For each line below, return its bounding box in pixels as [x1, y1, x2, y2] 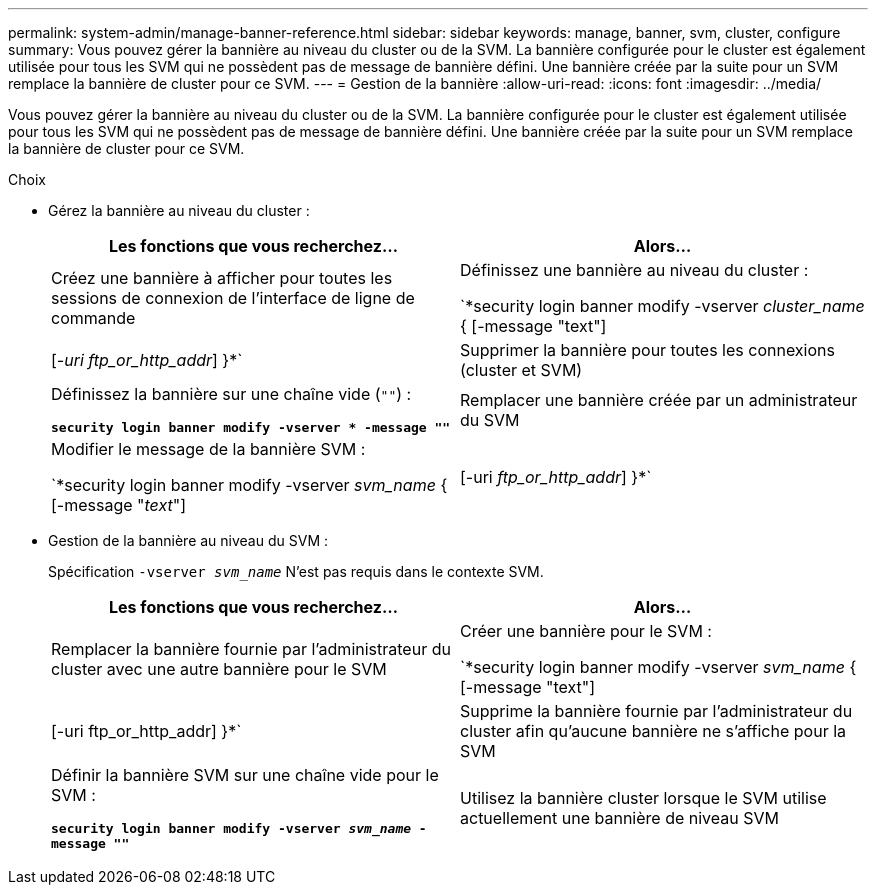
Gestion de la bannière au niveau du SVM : [48, 532, 328, 549]
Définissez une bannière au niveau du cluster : [460, 260, 809, 280]
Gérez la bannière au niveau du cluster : [48, 202, 310, 219]
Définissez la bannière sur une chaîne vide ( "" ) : [51, 384, 412, 404]
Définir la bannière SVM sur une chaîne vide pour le [51, 765, 439, 785]
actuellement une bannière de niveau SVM [460, 808, 779, 828]
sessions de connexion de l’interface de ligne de [51, 288, 415, 308]
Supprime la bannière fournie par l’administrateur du [460, 701, 853, 721]
